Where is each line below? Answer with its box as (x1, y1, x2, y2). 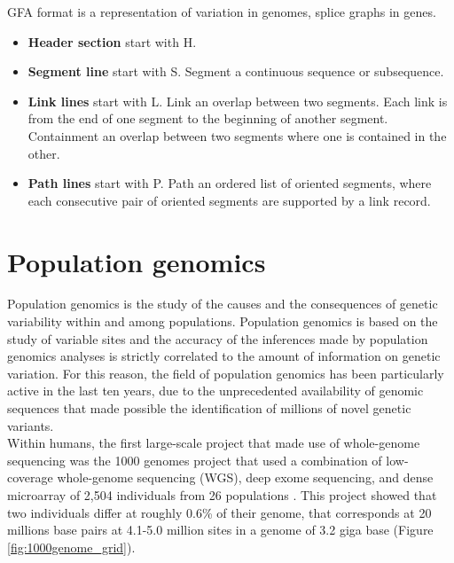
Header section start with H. (27, 32, 197, 51)
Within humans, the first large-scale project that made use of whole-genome (7, 434, 420, 452)
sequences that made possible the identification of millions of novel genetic (7, 399, 411, 418)
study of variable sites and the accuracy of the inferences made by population (7, 329, 428, 348)
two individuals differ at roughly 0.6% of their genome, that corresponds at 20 (7, 503, 432, 521)
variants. (7, 416, 54, 434)
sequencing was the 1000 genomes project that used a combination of (7, 450, 382, 469)
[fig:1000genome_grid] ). (7, 537, 136, 556)
